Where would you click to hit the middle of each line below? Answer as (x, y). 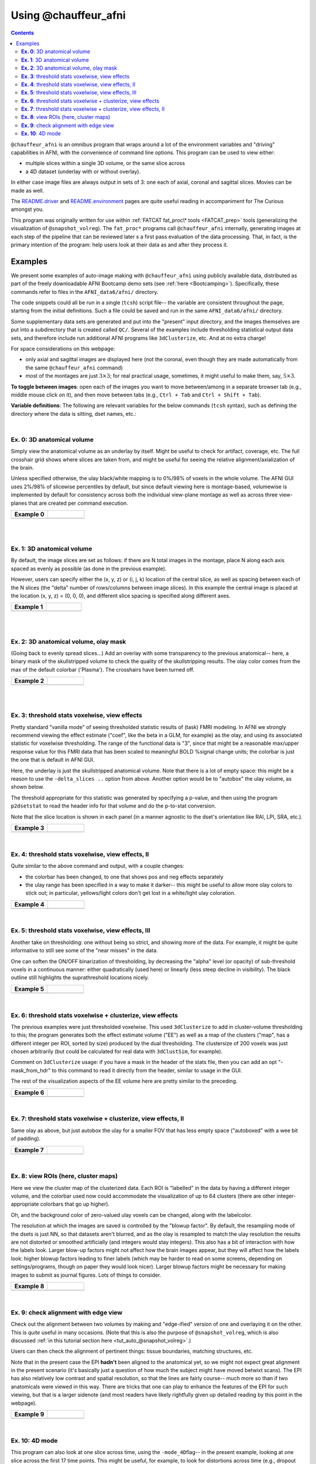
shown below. (28, 787)
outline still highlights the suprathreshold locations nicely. (80, 977)
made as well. (28, 190)
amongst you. (27, 209)
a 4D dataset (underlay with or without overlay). (83, 171)
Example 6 (29, 1092)
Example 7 (29, 1150)
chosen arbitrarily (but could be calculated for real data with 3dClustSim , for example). (117, 1052)
